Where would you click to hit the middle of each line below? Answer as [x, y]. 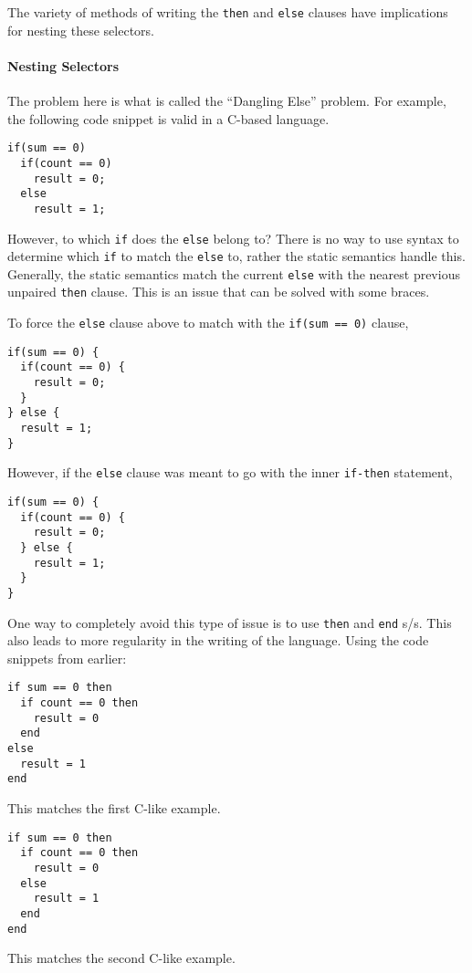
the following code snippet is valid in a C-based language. [168, 118]
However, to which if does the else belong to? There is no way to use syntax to [233, 238]
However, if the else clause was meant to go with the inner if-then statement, [230, 472]
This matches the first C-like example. [114, 808]
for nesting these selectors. [81, 30]
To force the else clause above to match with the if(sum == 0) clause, [208, 323]
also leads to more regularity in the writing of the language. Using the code [218, 640]
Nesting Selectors [63, 65]
